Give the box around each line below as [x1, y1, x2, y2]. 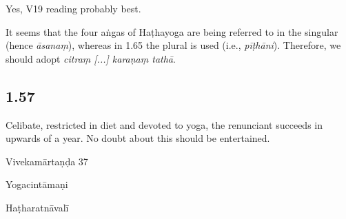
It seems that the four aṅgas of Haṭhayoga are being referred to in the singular [6, 24, 338, 39]
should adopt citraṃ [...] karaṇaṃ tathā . [6, 51, 176, 65]
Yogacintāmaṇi [6, 177, 68, 191]
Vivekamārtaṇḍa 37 [6, 154, 88, 168]
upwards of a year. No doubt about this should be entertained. [6, 131, 270, 145]
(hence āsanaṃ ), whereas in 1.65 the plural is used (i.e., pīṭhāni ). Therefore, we [6, 38, 341, 52]
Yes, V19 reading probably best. [6, 1, 141, 15]
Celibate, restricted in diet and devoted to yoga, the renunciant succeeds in [6, 117, 323, 132]
